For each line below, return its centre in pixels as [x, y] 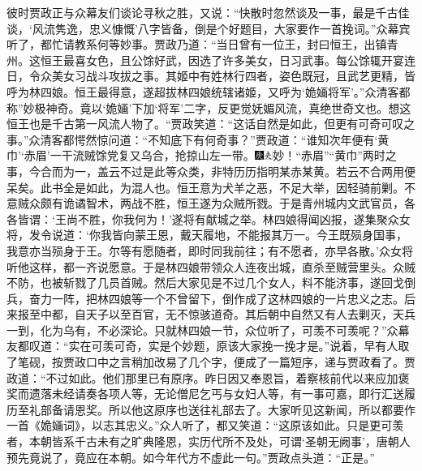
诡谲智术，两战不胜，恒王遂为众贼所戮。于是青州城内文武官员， [233, 203]
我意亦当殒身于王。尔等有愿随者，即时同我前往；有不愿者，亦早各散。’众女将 [210, 250]
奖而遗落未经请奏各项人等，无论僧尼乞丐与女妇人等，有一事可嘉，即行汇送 [205, 394]
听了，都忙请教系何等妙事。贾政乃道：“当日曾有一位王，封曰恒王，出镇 [197, 44]
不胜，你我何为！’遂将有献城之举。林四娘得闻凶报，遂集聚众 [238, 218]
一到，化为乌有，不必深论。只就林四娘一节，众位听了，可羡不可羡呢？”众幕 [208, 330]
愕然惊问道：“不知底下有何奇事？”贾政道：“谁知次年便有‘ [226, 139]
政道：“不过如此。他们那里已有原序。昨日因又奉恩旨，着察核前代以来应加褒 [208, 377]
